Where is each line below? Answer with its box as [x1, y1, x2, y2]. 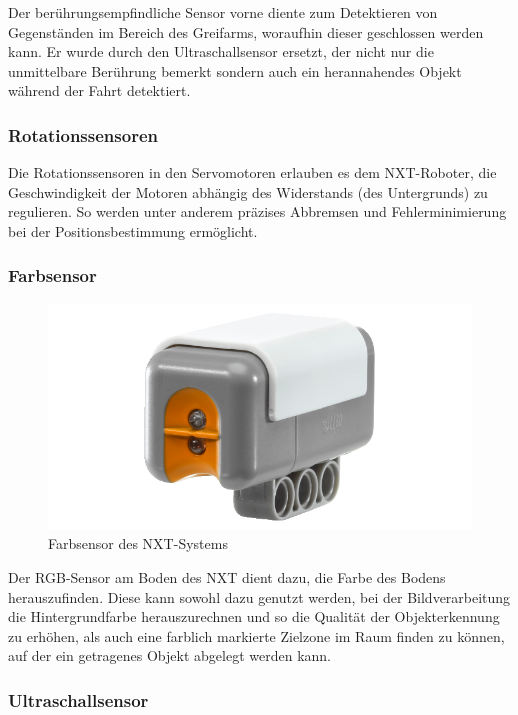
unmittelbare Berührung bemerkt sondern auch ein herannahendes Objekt [8, 60, 462, 81]
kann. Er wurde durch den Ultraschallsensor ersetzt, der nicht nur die [8, 41, 434, 62]
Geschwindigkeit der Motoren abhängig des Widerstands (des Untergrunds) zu [8, 181, 488, 202]
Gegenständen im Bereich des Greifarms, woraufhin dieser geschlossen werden [8, 21, 484, 42]
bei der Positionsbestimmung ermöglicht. [8, 220, 258, 241]
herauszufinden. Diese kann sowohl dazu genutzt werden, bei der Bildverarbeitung [8, 586, 511, 607]
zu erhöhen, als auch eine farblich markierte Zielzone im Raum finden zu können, [8, 625, 505, 646]
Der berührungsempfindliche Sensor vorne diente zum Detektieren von [8, 2, 438, 22]
